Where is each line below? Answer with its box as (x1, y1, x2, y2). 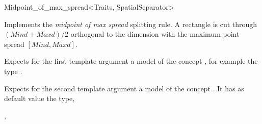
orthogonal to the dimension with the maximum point (70, 29, 240, 39)
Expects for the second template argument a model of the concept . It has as (4, 83, 244, 93)
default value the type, (4, 93, 75, 104)
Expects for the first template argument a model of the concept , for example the (4, 56, 258, 66)
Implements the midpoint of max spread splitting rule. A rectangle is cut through (4, 18, 257, 29)
